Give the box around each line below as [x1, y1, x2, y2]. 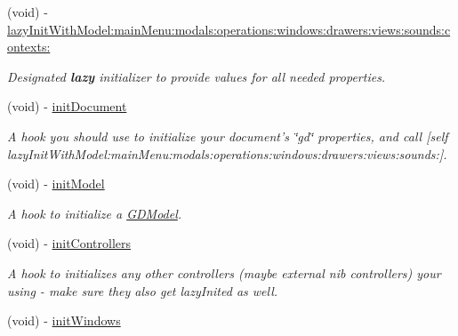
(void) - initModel [7, 174, 105, 193]
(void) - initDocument [7, 97, 127, 116]
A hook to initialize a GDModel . [7, 204, 182, 222]
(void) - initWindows [7, 311, 121, 330]
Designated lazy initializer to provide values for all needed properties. [7, 67, 386, 85]
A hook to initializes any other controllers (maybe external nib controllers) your [7, 263, 441, 282]
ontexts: [7, 37, 51, 56]
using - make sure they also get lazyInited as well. [7, 281, 278, 300]
